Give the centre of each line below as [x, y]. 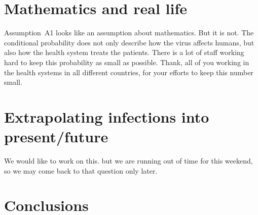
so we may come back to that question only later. [81, 170]
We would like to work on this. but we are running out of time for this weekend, [128, 160]
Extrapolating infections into [107, 116]
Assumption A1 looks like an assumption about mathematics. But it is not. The [129, 33]
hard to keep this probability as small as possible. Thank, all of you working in [127, 62]
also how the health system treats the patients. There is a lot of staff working [124, 52]
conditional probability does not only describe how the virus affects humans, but [129, 42]
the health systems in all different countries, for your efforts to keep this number [129, 72]
